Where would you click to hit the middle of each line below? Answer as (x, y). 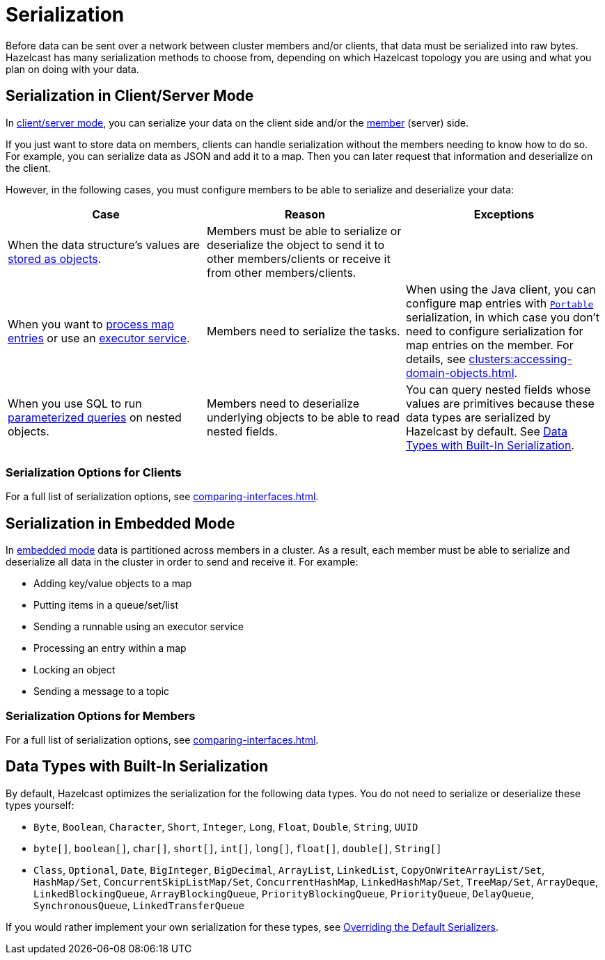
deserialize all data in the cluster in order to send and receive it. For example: (182, 562)
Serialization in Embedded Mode (120, 523)
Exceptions (504, 214)
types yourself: (40, 805)
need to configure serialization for (494, 331)
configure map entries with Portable (500, 303)
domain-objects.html (460, 373)
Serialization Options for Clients (94, 472)
